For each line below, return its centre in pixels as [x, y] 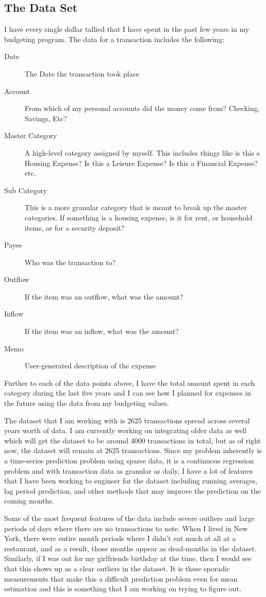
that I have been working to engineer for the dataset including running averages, [131, 481]
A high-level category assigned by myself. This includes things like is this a [142, 152]
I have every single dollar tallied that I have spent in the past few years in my [127, 29]
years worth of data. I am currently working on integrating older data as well [126, 430]
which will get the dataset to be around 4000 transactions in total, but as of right [132, 440]
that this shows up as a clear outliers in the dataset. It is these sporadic [117, 568]
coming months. [29, 501]
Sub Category [26, 190]
